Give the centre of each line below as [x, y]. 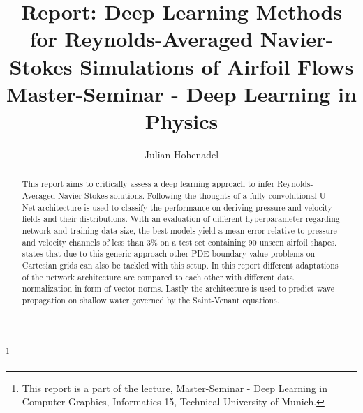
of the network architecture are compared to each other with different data [158, 277]
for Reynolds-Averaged [141, 39]
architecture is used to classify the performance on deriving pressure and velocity [185, 207]
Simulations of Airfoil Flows [217, 66]
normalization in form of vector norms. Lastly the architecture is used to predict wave [178, 288]
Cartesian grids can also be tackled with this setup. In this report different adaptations [180, 265]
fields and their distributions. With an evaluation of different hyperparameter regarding [181, 219]
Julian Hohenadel [181, 154]
